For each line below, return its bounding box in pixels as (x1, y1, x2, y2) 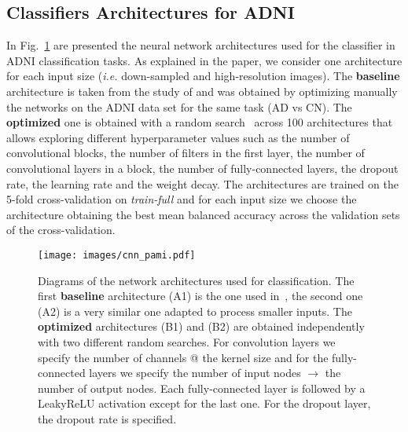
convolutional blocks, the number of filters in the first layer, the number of (6, 145, 365, 161)
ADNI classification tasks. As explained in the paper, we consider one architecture (6, 52, 402, 68)
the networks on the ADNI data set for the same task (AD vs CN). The (6, 98, 352, 115)
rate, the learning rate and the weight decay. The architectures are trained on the (6, 175, 399, 192)
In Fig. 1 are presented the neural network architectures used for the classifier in (6, 37, 395, 53)
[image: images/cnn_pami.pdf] (38, 249, 196, 261)
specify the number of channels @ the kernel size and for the (38, 349, 329, 365)
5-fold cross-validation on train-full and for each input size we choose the (6, 191, 357, 207)
